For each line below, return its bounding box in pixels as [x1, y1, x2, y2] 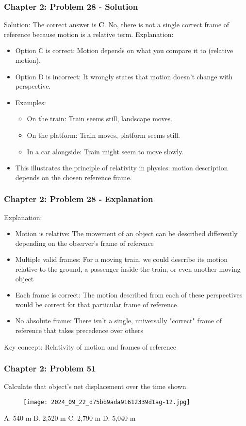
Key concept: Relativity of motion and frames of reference [4, 341, 177, 352]
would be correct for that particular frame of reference [15, 299, 177, 309]
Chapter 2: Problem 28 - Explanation [4, 193, 153, 205]
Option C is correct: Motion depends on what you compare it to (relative [15, 45, 233, 56]
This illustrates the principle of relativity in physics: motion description [15, 163, 228, 173]
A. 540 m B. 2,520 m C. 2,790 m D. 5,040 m [4, 412, 136, 423]
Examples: [15, 97, 46, 107]
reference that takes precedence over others [15, 325, 143, 335]
